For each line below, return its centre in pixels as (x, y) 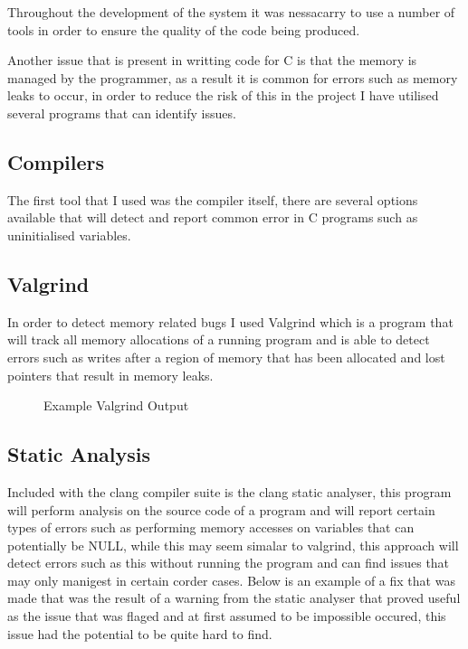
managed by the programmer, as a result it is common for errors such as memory (233, 77)
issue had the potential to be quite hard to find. (140, 633)
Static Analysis (79, 454)
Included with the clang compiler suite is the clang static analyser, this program (229, 491)
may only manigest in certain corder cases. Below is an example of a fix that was (231, 580)
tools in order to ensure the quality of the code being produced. (184, 29)
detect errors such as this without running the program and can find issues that (229, 563)
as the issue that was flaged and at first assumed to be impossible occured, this (227, 616)
